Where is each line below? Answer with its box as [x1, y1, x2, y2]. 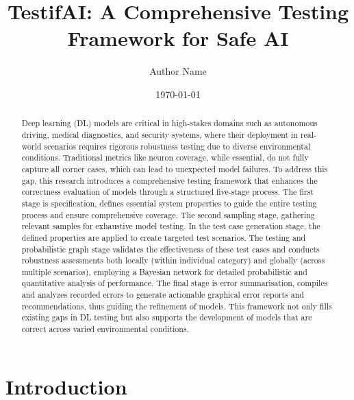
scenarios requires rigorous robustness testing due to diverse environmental [44, 140, 311, 152]
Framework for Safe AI [67, 24, 289, 52]
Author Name [149, 64, 207, 78]
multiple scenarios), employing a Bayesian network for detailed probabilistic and [21, 266, 307, 277]
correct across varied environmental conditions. [21, 323, 189, 335]
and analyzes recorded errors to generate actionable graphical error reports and [21, 289, 304, 301]
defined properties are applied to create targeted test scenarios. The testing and [21, 231, 306, 243]
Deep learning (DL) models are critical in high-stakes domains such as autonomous [21, 117, 318, 129]
